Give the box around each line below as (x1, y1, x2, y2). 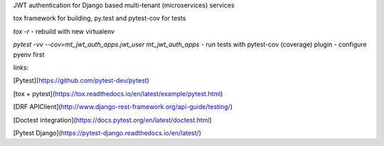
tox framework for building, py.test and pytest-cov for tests (13, 14, 186, 23)
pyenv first (13, 50, 45, 58)
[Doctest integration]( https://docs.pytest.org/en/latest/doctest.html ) (13, 115, 213, 124)
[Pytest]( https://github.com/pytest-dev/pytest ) (13, 76, 149, 85)
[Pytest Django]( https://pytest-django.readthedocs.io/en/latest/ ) (13, 128, 202, 137)
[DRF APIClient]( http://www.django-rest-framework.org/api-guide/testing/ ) (13, 103, 233, 111)
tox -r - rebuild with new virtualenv (13, 27, 115, 36)
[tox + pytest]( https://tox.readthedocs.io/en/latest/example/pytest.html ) (13, 89, 223, 98)
